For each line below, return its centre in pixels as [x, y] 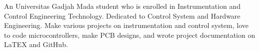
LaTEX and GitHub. [36, 44]
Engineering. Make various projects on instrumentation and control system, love [127, 25]
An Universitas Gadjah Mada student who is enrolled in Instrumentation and [122, 6]
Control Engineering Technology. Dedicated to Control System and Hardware [122, 15]
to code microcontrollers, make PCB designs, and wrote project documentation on [130, 35]
